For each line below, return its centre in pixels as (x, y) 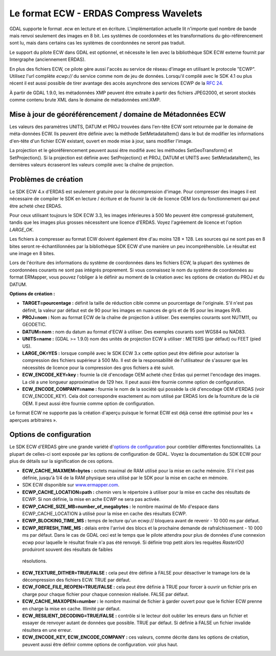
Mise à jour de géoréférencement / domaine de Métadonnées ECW (118, 114)
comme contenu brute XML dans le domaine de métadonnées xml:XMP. (85, 100)
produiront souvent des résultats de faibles (67, 549)
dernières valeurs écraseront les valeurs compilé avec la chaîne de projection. (92, 164)
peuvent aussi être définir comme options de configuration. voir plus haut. (100, 644)
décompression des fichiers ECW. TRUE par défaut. (77, 580)
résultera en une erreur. (47, 630)
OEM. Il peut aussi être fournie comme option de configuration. (89, 403)
